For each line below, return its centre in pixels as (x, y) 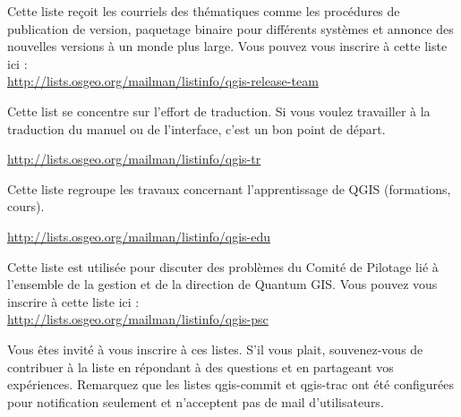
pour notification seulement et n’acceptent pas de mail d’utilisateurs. (196, 401)
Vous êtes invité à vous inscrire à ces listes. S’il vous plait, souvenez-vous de (215, 349)
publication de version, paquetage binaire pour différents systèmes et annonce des (230, 28)
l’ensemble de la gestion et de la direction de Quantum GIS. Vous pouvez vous (222, 284)
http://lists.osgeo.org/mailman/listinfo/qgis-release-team (163, 81)
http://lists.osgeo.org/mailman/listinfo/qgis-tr (134, 159)
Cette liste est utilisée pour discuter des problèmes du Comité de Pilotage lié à (223, 266)
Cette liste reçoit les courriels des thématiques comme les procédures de (204, 11)
